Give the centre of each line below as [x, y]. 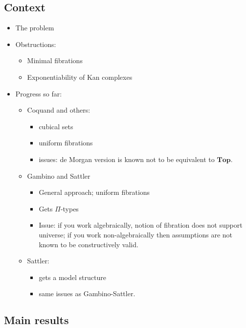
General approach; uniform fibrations [94, 192]
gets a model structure [72, 277]
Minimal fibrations [55, 60]
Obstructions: [36, 44]
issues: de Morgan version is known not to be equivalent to [127, 159]
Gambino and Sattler [59, 176]
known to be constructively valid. [89, 244]
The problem [35, 28]
